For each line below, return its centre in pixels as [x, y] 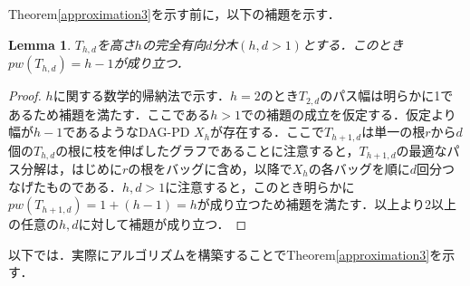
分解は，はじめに [71, 168]
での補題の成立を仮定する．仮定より [349, 114]
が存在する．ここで [268, 132]
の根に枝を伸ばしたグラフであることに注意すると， [207, 150]
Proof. [25, 95]
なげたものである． [65, 186]
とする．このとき [353, 44]
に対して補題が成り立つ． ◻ [163, 224]
